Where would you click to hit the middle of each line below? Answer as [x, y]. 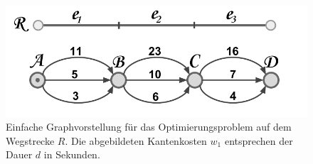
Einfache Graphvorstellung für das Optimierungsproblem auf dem [149, 127]
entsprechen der [259, 140]
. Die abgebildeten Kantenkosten [136, 140]
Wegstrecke [30, 140]
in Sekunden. [72, 154]
